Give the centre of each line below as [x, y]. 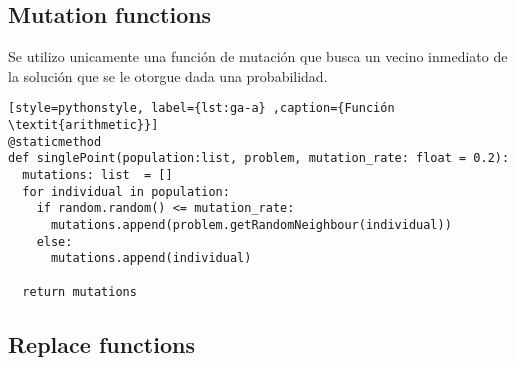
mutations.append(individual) [151, 258]
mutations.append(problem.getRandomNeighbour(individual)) [251, 224]
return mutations [79, 291]
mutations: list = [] [97, 175]
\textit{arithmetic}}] [83, 125]
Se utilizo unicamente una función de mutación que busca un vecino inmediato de [258, 56]
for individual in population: [126, 191]
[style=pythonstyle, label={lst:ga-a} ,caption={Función [201, 108]
